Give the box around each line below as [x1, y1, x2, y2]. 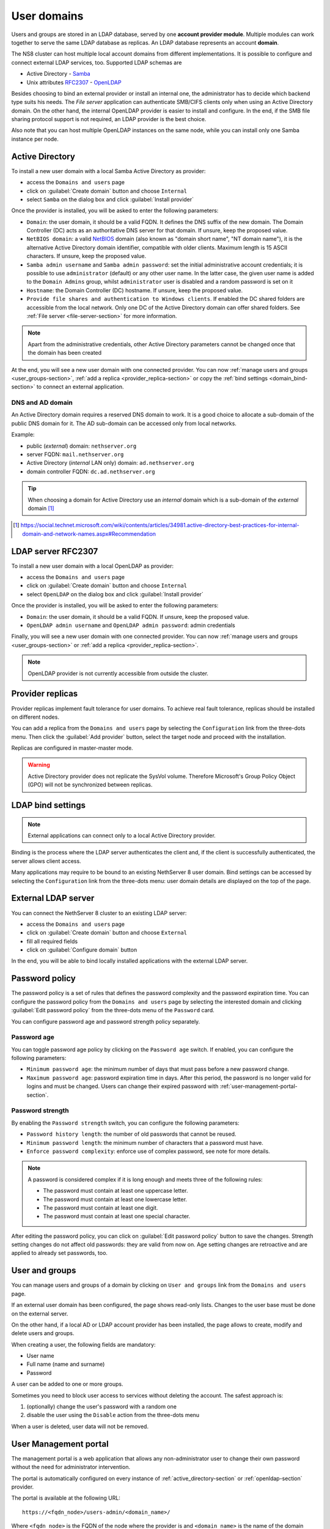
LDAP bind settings [11, 800, 86, 810]
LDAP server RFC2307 [11, 546, 98, 557]
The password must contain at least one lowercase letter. [43, 1196, 188, 1203]
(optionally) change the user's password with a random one [26, 1403, 177, 1410]
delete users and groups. [11, 1330, 75, 1337]
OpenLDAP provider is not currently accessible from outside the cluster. [28, 670, 209, 677]
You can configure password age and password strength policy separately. [11, 1018, 200, 1025]
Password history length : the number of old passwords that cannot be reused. [26, 1130, 237, 1138]
